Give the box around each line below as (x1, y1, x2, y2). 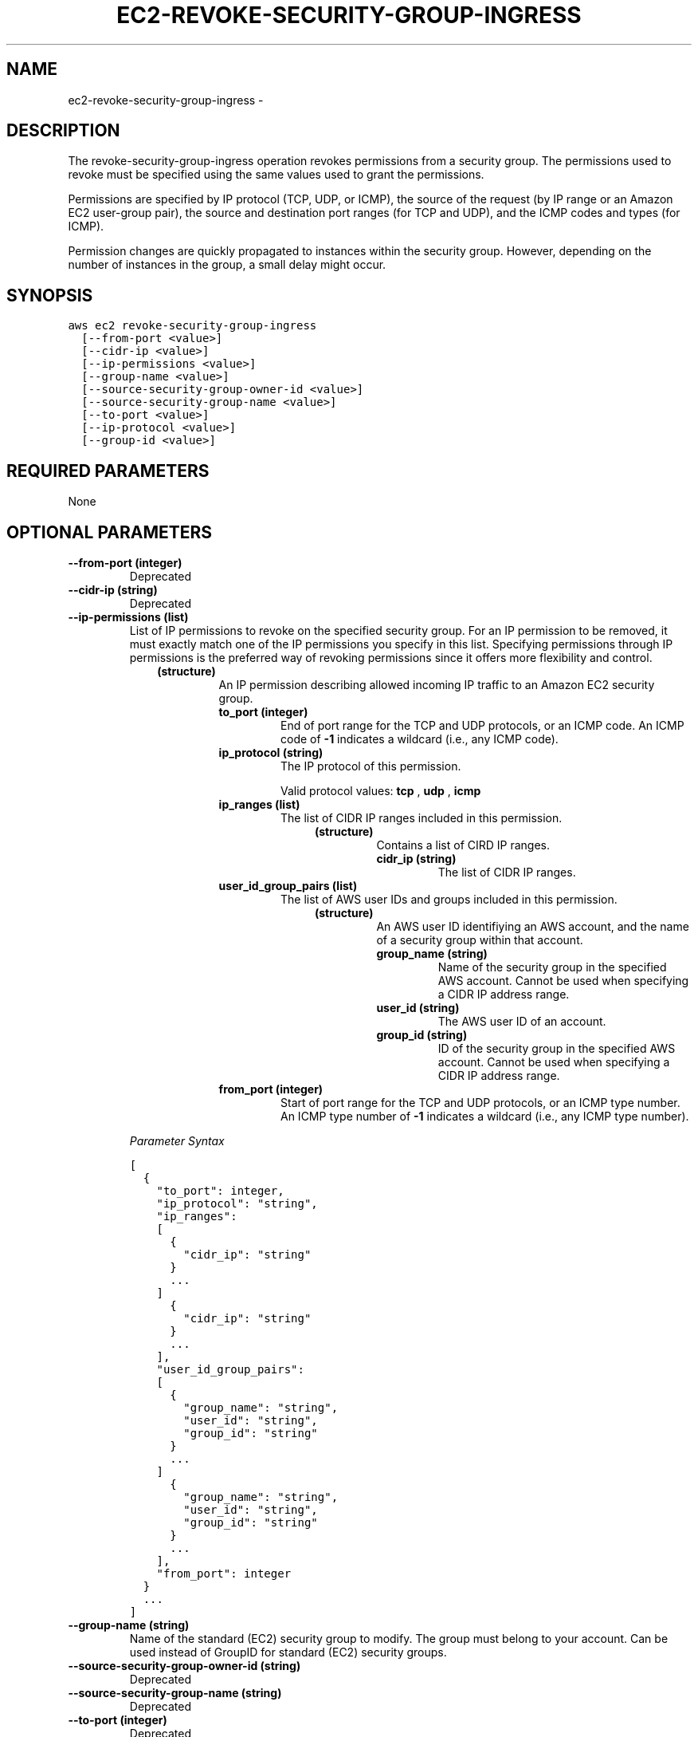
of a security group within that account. (376, 932, 583, 947)
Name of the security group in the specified (437, 959, 667, 974)
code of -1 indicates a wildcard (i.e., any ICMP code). (280, 731, 559, 746)
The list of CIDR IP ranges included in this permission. (280, 810, 563, 825)
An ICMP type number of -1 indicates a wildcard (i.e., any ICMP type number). (280, 1109, 689, 1123)
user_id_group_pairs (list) (218, 878, 358, 892)
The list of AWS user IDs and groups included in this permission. (280, 892, 618, 906)
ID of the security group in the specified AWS (437, 1041, 676, 1055)
